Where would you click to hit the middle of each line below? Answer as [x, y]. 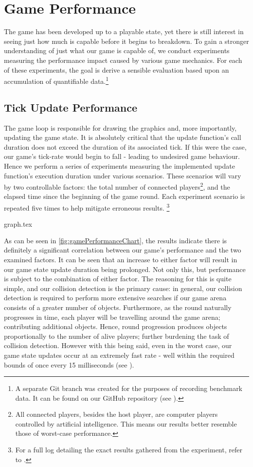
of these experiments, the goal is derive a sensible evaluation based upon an [117, 69]
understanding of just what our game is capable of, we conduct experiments [117, 50]
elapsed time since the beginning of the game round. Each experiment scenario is [125, 196]
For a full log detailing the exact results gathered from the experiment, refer [129, 450]
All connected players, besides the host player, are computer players [117, 414]
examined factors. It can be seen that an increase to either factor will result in [121, 259]
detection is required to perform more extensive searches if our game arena [115, 298]
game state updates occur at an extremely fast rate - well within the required [119, 355]
